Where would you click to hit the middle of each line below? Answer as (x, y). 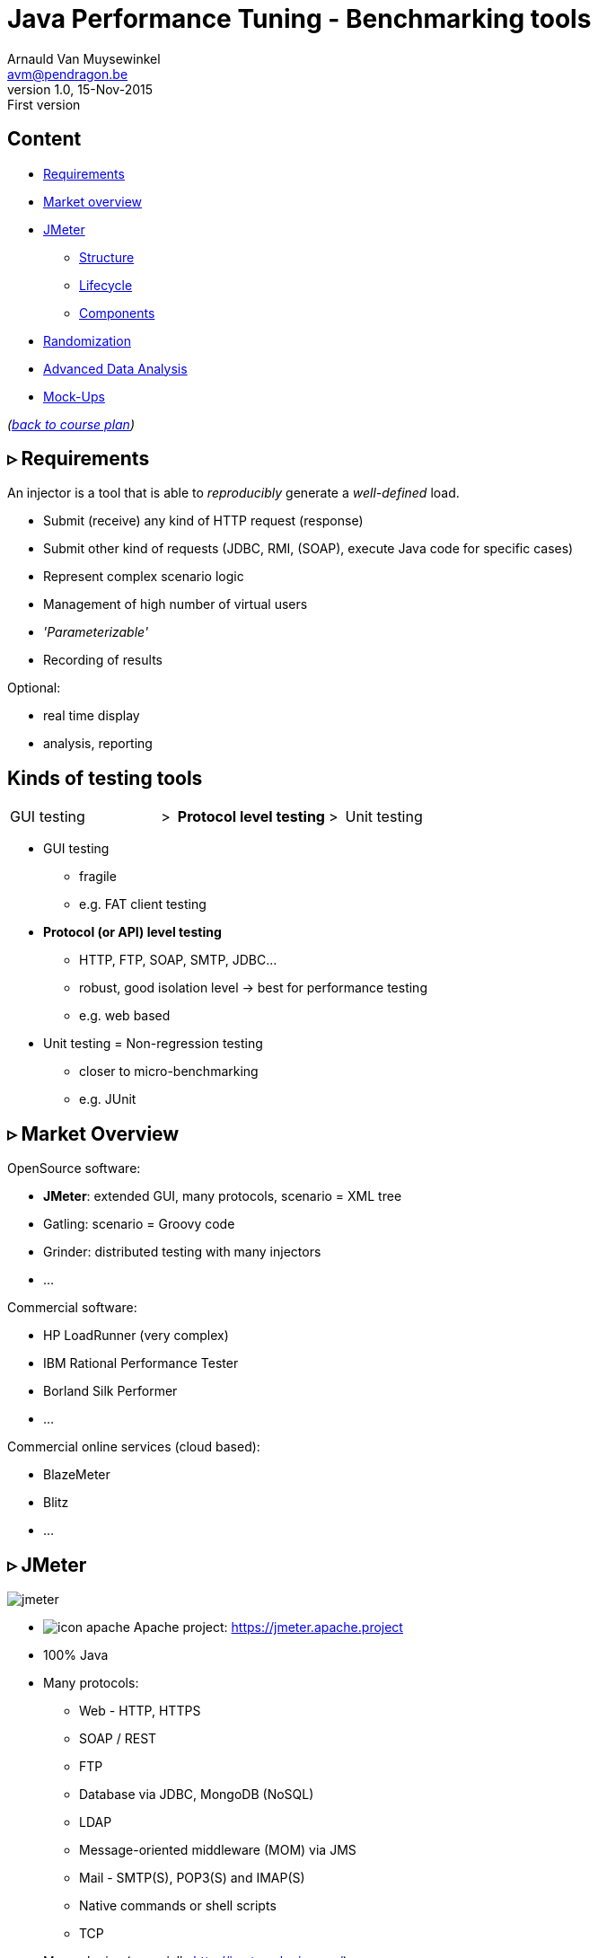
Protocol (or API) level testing (132, 932)
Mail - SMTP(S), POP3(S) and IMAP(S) (192, 1877)
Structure (107, 257)
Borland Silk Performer (110, 1391)
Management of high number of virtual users (176, 604)
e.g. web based (125, 1016)
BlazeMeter (77, 1475)
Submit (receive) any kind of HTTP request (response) (203, 521)
